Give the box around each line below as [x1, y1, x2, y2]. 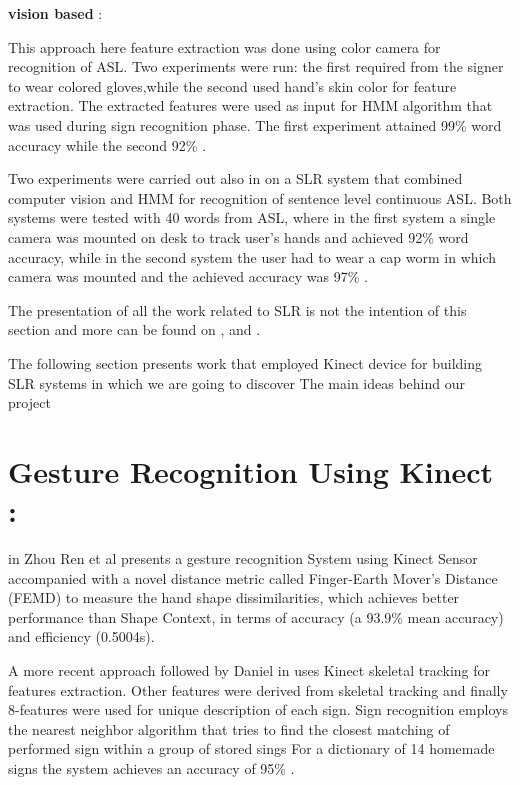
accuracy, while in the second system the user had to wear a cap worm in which [8, 246, 497, 267]
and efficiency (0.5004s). [8, 626, 155, 647]
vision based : [8, 3, 103, 23]
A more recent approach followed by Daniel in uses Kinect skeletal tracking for [8, 659, 491, 680]
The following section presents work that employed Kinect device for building [8, 352, 483, 373]
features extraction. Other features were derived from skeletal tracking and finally [8, 679, 508, 700]
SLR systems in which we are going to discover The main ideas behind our [8, 372, 466, 393]
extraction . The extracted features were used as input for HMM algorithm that [8, 95, 493, 116]
